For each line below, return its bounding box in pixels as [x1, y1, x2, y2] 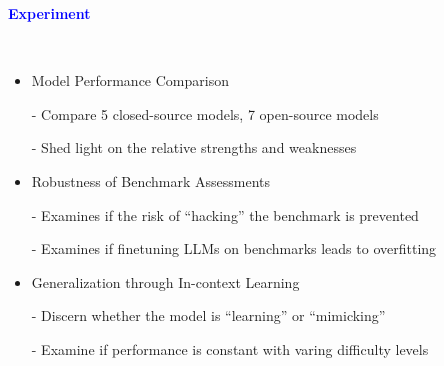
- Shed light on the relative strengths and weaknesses [31, 137, 357, 158]
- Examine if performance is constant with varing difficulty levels [31, 338, 429, 359]
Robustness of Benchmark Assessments [31, 170, 271, 191]
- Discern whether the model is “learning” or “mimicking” [31, 305, 386, 326]
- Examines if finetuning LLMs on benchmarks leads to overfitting [31, 238, 437, 259]
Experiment [8, 3, 91, 23]
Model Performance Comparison [31, 70, 229, 91]
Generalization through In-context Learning [31, 271, 300, 292]
